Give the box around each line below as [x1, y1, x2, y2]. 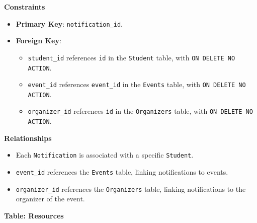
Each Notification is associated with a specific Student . [16, 150, 194, 160]
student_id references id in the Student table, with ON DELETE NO [28, 52, 235, 62]
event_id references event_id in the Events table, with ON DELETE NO [28, 79, 246, 90]
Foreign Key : [16, 35, 61, 46]
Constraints [4, 2, 45, 12]
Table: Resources [4, 210, 64, 220]
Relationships [4, 132, 52, 143]
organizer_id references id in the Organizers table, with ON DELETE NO [28, 106, 253, 116]
